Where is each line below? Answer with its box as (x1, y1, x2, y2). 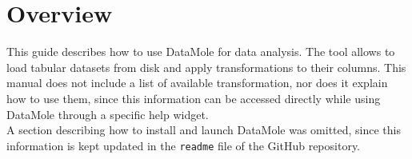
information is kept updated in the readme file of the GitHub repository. (6, 137, 360, 153)
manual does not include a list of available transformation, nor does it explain (6, 74, 388, 91)
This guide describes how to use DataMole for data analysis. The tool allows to (6, 43, 395, 60)
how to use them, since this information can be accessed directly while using (6, 89, 381, 106)
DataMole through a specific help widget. (6, 105, 209, 122)
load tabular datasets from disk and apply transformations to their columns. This (6, 58, 406, 75)
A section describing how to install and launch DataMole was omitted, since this (6, 121, 402, 138)
